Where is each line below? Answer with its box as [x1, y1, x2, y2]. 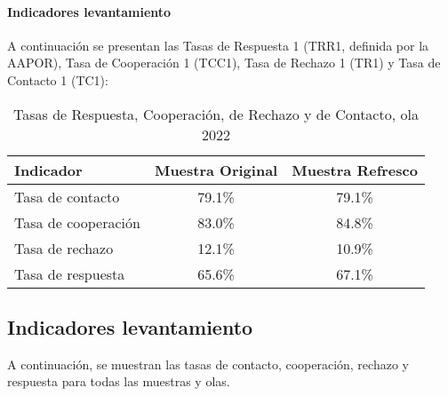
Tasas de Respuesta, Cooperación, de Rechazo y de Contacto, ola [13, 103, 419, 124]
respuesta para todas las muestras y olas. [7, 372, 230, 391]
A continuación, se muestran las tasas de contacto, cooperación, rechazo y [7, 354, 409, 373]
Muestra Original [154, 159, 278, 180]
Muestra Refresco [292, 159, 418, 180]
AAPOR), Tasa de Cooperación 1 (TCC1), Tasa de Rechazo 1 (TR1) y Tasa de [7, 53, 441, 72]
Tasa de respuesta [14, 263, 125, 284]
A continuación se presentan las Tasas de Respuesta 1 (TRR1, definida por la [7, 36, 429, 54]
